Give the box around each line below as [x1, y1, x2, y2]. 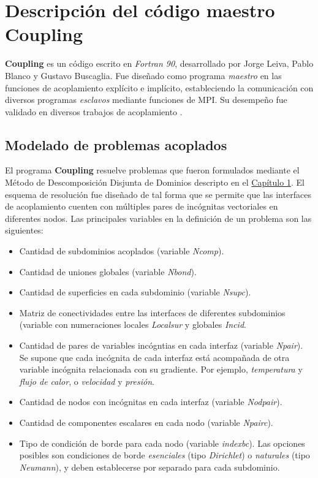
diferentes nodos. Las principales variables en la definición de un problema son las [5, 211, 312, 224]
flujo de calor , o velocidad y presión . [19, 374, 154, 387]
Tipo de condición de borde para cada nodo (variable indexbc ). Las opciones [19, 436, 305, 449]
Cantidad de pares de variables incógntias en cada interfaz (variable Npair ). [19, 339, 303, 352]
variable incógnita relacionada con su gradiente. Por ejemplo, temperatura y [19, 363, 303, 376]
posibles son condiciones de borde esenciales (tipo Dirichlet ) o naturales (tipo [19, 449, 310, 461]
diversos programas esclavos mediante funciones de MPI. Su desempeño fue [5, 93, 287, 106]
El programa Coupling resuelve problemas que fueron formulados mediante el [5, 164, 300, 176]
